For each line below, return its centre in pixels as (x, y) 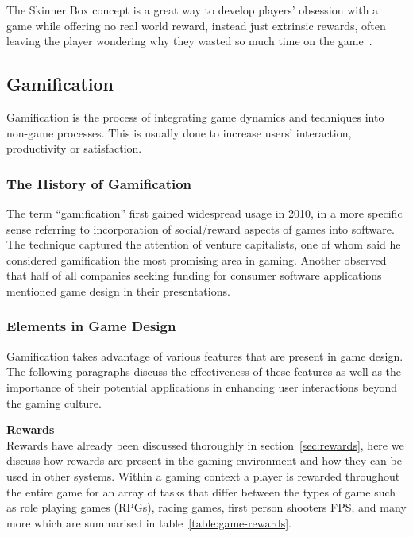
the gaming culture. (54, 402)
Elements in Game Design (91, 326)
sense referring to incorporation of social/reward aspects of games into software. (201, 228)
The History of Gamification (99, 183)
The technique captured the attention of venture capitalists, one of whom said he (204, 244)
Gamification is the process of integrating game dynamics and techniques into (195, 116)
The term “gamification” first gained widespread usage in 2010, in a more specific (205, 212)
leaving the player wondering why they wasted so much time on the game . (189, 41)
